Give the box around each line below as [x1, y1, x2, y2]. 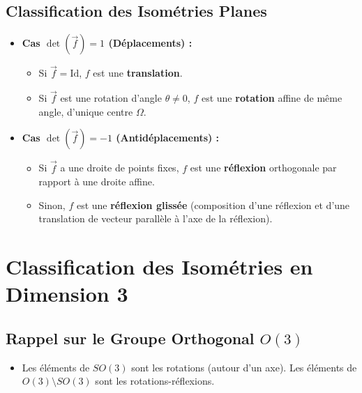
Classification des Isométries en [6, 252, 313, 281]
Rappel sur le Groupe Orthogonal [6, 327, 255, 348]
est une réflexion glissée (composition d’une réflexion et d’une [76, 197, 350, 212]
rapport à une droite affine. [38, 174, 155, 189]
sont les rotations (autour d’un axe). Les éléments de [131, 360, 357, 374]
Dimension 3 [6, 279, 128, 308]
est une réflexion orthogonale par [190, 160, 337, 175]
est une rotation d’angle [60, 91, 162, 105]
